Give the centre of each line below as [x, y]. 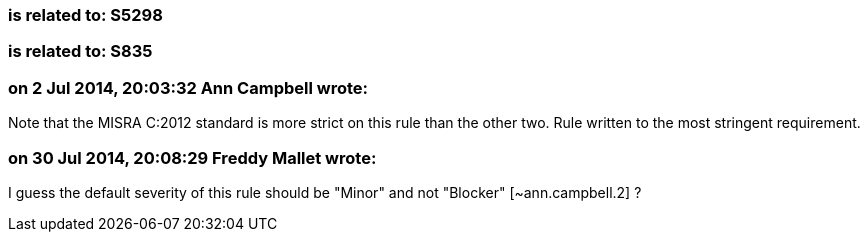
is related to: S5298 [85, 15]
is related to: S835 [80, 51]
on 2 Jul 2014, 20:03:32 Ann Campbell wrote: [188, 87]
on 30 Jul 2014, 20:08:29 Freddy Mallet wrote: [192, 157]
